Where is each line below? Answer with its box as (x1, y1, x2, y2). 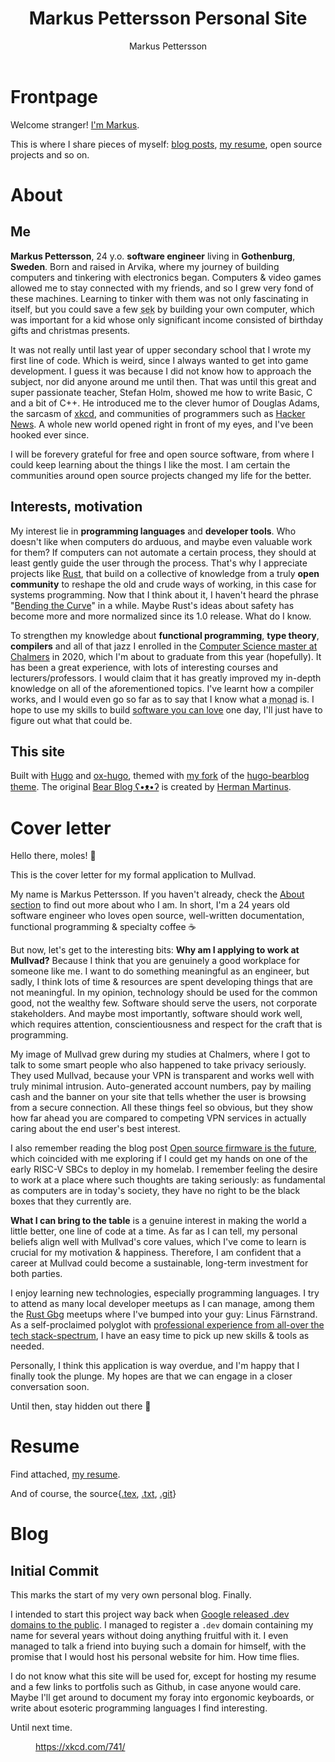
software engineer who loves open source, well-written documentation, (10, 910, 305, 922)
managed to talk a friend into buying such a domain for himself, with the (10, 1640, 307, 1652)
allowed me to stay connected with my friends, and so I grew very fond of (10, 282, 314, 294)
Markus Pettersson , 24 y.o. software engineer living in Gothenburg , (10, 250, 296, 262)
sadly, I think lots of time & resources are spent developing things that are (10, 976, 313, 988)
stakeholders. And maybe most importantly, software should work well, (10, 1008, 303, 1020)
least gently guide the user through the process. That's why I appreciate (10, 557, 308, 569)
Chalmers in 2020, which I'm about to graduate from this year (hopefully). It (10, 650, 322, 662)
